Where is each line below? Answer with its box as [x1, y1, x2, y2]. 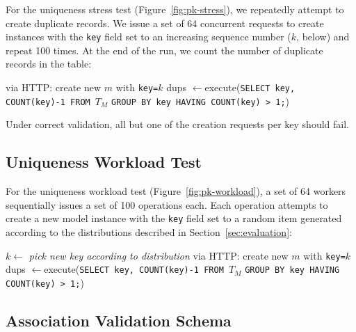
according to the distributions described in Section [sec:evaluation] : [6, 224, 292, 239]
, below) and [296, 29, 350, 44]
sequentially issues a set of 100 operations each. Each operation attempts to [6, 197, 328, 212]
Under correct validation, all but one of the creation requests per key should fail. [6, 117, 349, 132]
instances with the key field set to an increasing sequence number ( [6, 29, 291, 44]
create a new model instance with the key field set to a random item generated [6, 211, 342, 226]
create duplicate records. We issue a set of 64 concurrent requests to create [6, 15, 324, 30]
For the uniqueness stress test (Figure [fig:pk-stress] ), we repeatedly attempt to [6, 2, 344, 16]
